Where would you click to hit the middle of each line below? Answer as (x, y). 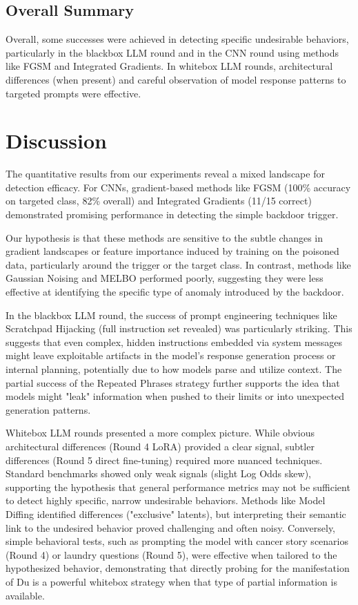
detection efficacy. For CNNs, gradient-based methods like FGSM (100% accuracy (178, 187)
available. (25, 595)
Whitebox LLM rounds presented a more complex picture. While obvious (160, 433)
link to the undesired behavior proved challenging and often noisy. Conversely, (170, 527)
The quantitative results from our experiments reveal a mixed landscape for (165, 174)
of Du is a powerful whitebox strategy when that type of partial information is (171, 581)
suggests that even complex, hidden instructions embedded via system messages (174, 342)
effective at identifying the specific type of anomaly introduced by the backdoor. (175, 292)
